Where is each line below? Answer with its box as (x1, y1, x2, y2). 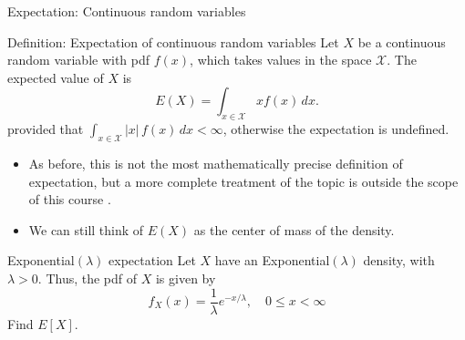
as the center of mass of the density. (193, 220, 395, 239)
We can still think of (28, 220, 144, 239)
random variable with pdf (7, 50, 150, 69)
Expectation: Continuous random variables (7, 2, 246, 20)
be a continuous (357, 32, 446, 51)
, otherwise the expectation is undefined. (222, 119, 449, 139)
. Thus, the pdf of (37, 268, 138, 287)
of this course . (28, 190, 111, 209)
